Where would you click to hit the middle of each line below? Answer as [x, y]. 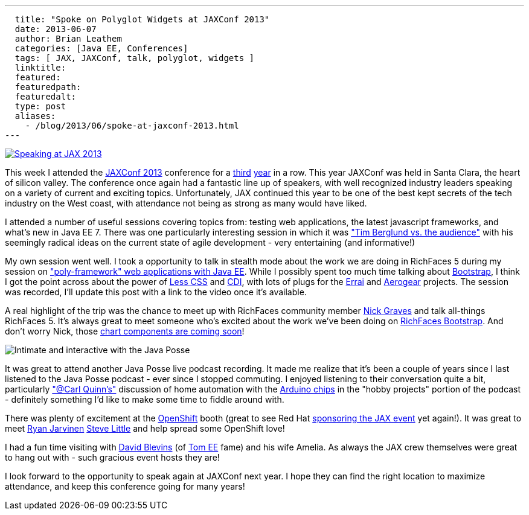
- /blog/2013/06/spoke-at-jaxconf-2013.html [132, 126]
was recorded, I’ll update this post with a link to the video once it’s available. [156, 292]
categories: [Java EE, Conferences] [101, 48]
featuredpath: [48, 87]
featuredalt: [46, 97]
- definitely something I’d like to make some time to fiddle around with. [145, 399]
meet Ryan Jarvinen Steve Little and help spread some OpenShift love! [145, 428]
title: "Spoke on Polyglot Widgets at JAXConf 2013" [142, 19]
